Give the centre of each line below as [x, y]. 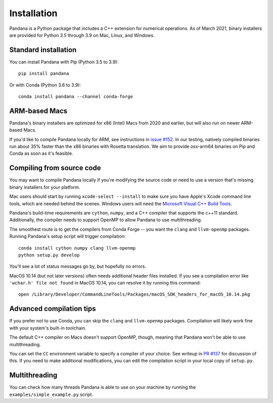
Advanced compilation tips [53, 309]
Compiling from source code [55, 168]
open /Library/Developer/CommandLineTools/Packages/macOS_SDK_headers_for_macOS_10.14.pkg [134, 294]
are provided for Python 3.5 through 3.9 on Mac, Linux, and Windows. [82, 35]
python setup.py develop [49, 255]
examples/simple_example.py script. [51, 394]
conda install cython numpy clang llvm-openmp [77, 248]
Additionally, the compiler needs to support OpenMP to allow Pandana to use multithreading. [106, 220]
